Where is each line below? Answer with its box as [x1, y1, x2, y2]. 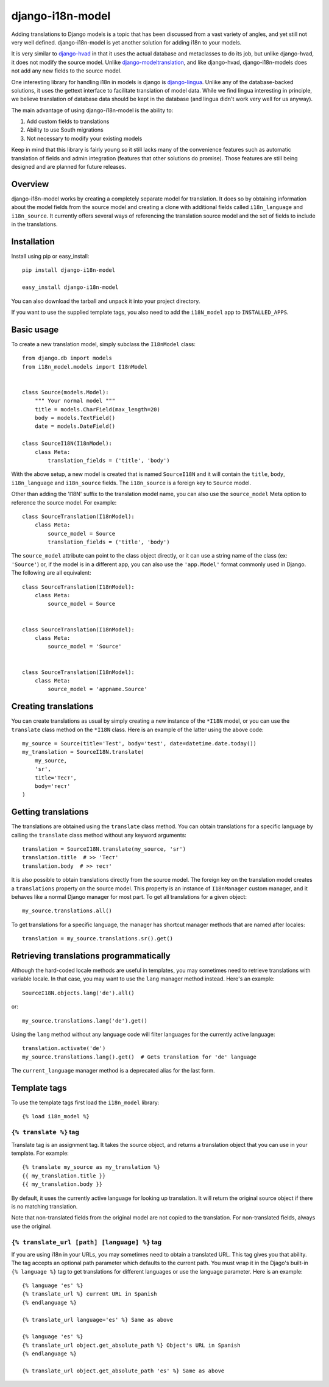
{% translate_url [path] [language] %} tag [11, 1238, 162, 1246]
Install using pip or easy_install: [11, 253, 90, 260]
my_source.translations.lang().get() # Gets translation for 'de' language [22, 1053, 257, 1060]
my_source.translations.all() [22, 907, 113, 914]
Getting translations [11, 807, 89, 817]
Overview [11, 179, 49, 189]
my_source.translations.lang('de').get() [22, 1017, 147, 1024]
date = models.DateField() [34, 423, 116, 430]
